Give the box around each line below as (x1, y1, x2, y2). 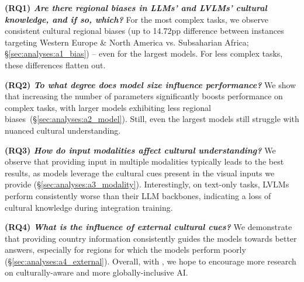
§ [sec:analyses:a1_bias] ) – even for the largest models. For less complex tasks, (5, 47, 283, 60)
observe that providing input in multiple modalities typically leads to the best (5, 155, 284, 168)
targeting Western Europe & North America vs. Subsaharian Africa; (5, 36, 249, 48)
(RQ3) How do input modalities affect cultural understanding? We (5, 144, 276, 156)
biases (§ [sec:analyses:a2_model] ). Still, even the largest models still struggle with (5, 113, 299, 125)
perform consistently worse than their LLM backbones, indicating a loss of (5, 189, 271, 201)
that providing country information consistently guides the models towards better (5, 232, 297, 244)
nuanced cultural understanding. (5, 124, 121, 136)
